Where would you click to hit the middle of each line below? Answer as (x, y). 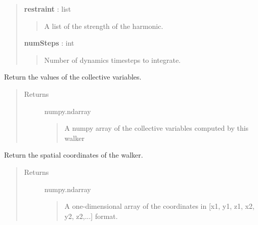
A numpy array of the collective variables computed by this (157, 128)
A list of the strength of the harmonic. (104, 26)
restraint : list (48, 9)
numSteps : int (49, 43)
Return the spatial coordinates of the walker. (74, 155)
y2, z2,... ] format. (91, 216)
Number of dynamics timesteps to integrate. (112, 60)
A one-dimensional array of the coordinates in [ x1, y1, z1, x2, (159, 206)
